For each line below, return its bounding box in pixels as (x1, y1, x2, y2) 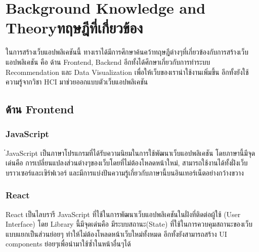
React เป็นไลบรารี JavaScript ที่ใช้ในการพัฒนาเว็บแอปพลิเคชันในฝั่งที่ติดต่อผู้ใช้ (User (6, 208, 241, 219)
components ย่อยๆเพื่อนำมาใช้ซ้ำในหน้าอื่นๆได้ (6, 238, 131, 249)
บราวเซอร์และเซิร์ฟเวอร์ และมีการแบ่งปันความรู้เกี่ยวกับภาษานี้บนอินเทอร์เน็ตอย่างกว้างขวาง (6, 167, 244, 178)
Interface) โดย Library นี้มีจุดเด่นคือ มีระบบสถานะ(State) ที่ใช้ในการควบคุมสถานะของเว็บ (6, 219, 253, 229)
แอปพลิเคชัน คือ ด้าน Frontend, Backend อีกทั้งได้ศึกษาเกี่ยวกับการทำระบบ (6, 56, 210, 67)
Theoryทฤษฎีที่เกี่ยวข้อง (6, 17, 143, 38)
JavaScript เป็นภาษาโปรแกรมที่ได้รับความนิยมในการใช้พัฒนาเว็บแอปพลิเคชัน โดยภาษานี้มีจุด (6, 147, 255, 158)
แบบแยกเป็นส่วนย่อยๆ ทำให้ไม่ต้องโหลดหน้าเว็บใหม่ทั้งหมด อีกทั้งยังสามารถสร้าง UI (6, 228, 227, 239)
